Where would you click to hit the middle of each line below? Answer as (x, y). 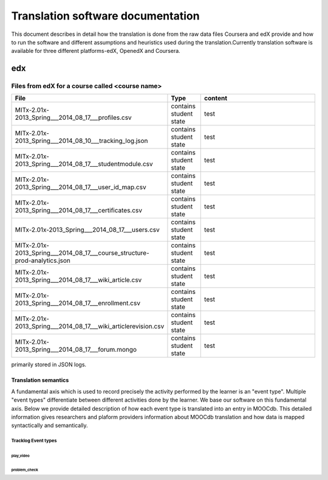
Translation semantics (40, 380)
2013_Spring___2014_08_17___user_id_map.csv (80, 187)
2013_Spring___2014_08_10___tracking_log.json (81, 141)
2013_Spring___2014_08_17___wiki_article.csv (78, 280)
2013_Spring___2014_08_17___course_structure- (82, 253)
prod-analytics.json (43, 260)
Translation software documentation (105, 16)
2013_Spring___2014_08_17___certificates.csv (79, 210)
